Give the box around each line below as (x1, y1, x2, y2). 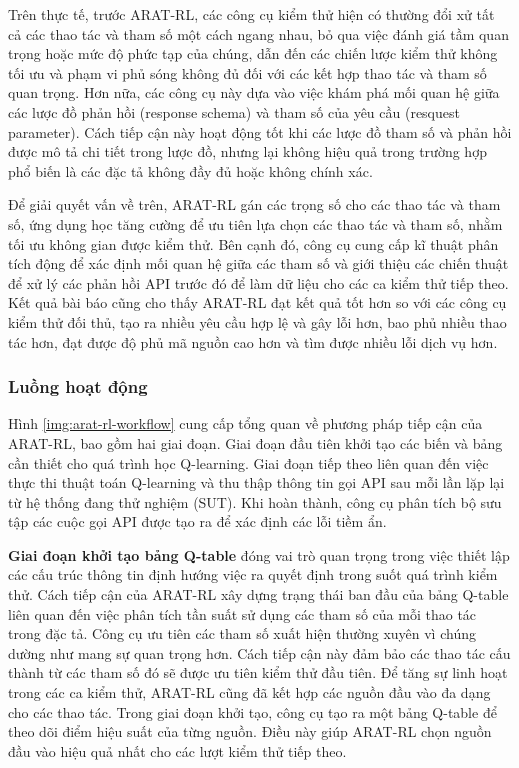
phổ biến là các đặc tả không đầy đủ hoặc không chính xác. (8, 160, 373, 181)
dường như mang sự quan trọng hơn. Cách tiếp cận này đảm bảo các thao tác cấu (8, 642, 511, 663)
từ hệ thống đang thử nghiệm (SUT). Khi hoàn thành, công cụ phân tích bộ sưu (8, 491, 502, 512)
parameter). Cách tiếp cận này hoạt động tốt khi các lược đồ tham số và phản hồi (8, 121, 512, 142)
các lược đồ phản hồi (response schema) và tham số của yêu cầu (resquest (8, 101, 460, 122)
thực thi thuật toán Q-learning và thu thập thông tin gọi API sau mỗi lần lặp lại (8, 472, 505, 493)
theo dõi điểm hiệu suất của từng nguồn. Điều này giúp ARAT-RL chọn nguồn (8, 721, 492, 742)
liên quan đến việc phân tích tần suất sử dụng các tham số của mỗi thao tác (8, 603, 477, 624)
